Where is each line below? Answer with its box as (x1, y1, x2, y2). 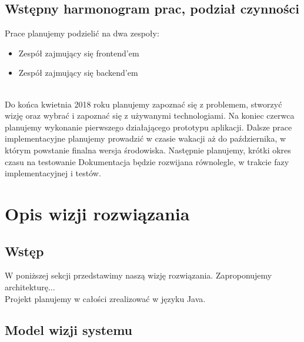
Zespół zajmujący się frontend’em (18, 46, 139, 59)
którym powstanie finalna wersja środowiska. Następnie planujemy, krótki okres (5, 143, 291, 156)
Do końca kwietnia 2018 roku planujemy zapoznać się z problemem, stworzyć (5, 98, 282, 110)
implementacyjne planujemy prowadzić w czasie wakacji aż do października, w (5, 132, 286, 145)
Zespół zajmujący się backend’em (18, 66, 138, 79)
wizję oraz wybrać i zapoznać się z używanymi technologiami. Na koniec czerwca (5, 109, 295, 122)
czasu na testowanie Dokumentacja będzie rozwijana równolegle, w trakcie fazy (5, 155, 289, 167)
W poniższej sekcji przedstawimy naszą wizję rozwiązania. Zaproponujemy (5, 269, 272, 281)
